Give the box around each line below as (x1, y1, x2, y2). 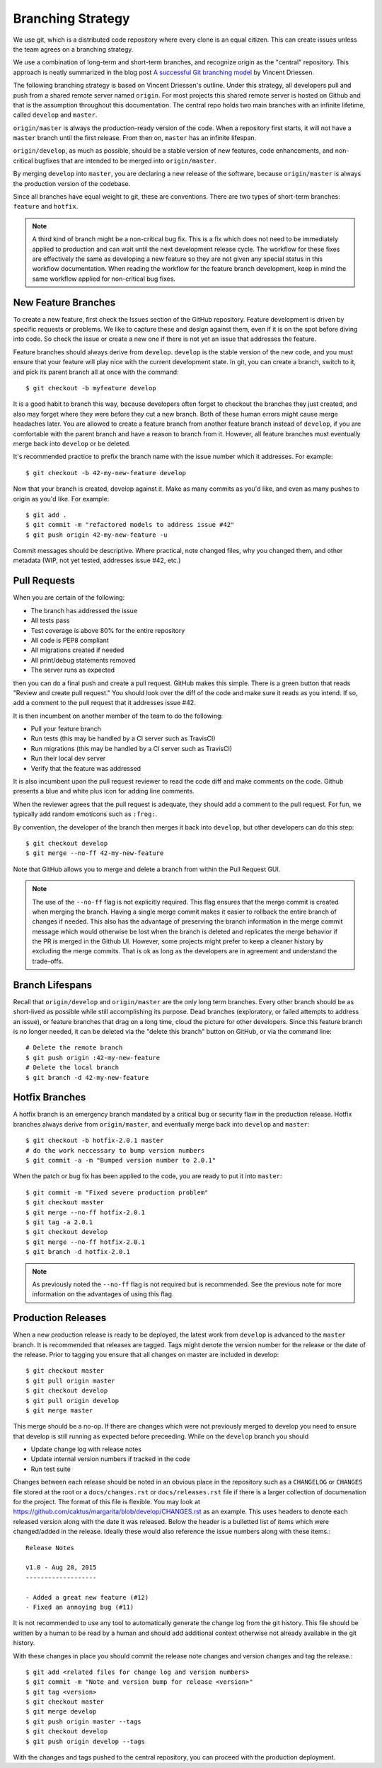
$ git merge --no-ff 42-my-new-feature (25, 849, 164, 857)
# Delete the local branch (25, 1064, 120, 1071)
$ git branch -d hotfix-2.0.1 (25, 1248, 131, 1256)
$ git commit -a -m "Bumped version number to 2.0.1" (25, 1156, 216, 1164)
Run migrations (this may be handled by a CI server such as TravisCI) (30, 744, 233, 752)
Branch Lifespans (13, 979, 93, 991)
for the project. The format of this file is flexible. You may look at (13, 1498, 201, 1506)
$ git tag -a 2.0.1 (25, 1218, 93, 1226)
